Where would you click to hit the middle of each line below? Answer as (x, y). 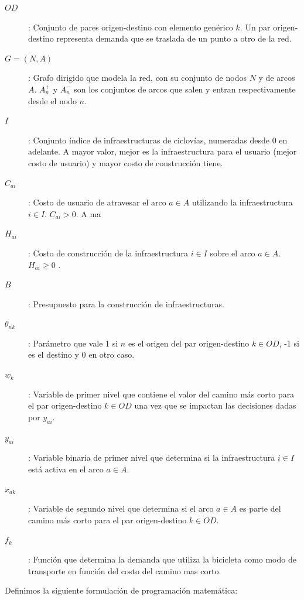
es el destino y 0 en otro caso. (81, 354)
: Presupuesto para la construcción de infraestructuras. (126, 304)
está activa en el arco (66, 469)
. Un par (255, 27)
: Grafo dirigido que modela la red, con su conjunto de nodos (137, 78)
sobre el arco (233, 253)
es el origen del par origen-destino (189, 343)
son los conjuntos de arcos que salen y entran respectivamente (185, 89)
